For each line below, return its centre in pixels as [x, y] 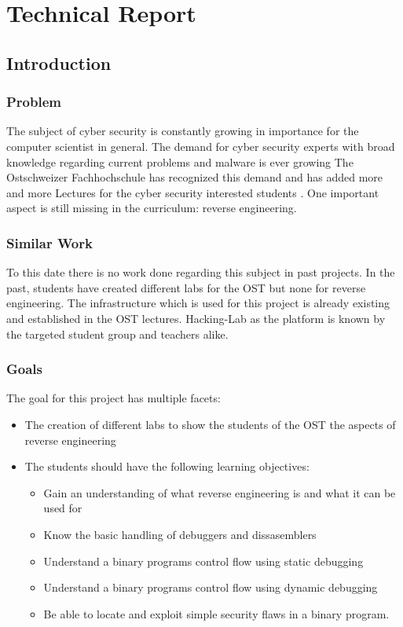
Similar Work [49, 242]
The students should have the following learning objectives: [167, 466]
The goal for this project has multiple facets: [114, 398]
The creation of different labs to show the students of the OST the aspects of [210, 424]
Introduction [59, 62]
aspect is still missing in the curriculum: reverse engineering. [152, 208]
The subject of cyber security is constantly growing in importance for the [183, 131]
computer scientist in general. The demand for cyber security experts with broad [201, 146]
